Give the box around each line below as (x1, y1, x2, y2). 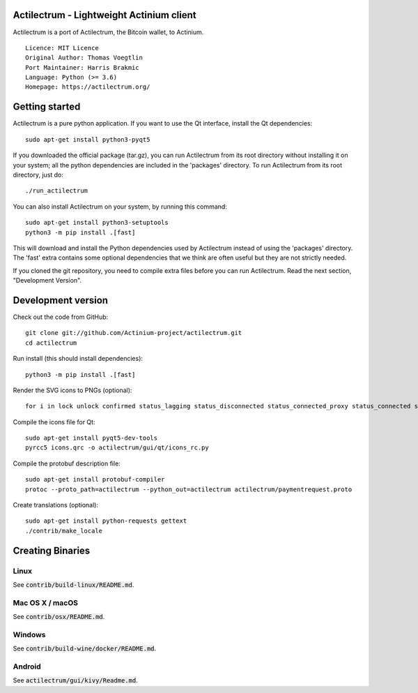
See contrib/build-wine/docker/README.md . (13, 644, 157, 653)
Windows (13, 629, 46, 639)
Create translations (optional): (13, 501, 99, 509)
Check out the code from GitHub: (13, 313, 109, 321)
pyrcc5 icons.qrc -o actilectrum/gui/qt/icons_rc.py (25, 444, 209, 452)
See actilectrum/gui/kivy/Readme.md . (13, 676, 139, 685)
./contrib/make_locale (25, 527, 103, 535)
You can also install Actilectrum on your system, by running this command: (13, 202, 228, 211)
